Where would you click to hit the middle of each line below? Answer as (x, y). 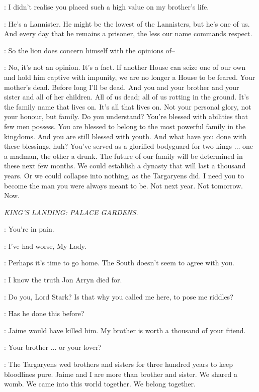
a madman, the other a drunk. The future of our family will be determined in (123, 156)
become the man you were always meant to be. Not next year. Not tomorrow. (123, 185)
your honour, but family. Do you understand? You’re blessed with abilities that (126, 116)
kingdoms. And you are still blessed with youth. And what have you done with (125, 136)
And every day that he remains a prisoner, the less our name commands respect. (128, 33)
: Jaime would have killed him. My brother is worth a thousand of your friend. (125, 330)
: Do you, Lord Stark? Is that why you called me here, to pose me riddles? (119, 296)
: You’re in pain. (29, 229)
